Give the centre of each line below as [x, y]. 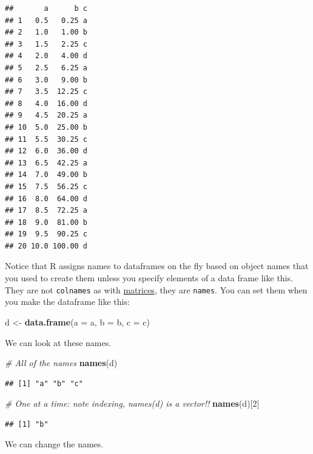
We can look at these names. [58, 342]
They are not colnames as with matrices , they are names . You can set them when [156, 289]
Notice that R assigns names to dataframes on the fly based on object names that [157, 266]
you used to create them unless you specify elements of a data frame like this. [149, 278]
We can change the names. [54, 444]
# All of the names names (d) [61, 363]
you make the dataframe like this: [67, 302]
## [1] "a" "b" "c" [44, 383]
